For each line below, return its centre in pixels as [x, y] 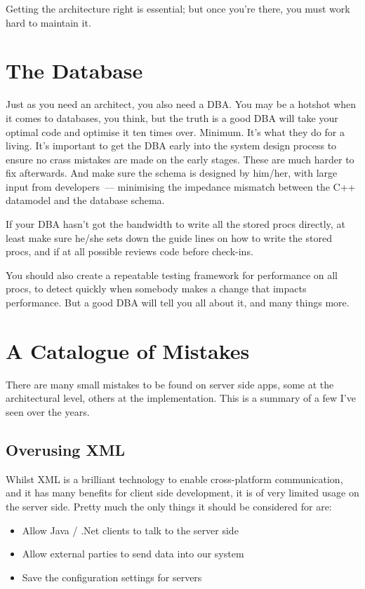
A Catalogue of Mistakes [128, 350]
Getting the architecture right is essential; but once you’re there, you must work [178, 8]
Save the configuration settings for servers [112, 577]
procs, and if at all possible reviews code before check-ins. [130, 251]
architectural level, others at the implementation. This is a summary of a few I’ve [181, 398]
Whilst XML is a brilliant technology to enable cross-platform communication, [174, 479]
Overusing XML [66, 449]
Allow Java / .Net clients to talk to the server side [130, 530]
